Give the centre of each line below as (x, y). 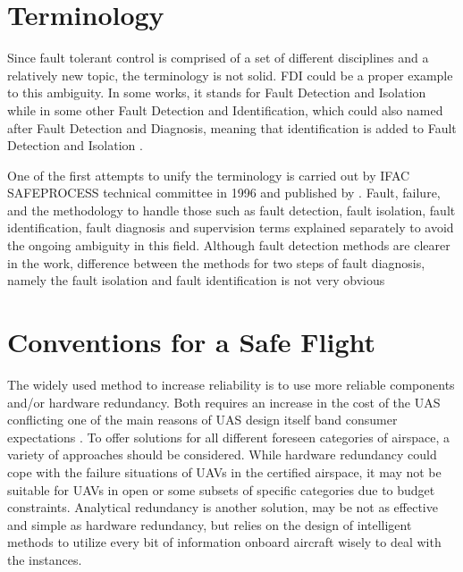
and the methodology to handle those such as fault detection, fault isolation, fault (231, 210)
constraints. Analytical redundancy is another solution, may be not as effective (223, 507)
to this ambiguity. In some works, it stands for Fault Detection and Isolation (217, 93)
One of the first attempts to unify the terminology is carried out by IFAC (209, 175)
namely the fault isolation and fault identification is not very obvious (196, 280)
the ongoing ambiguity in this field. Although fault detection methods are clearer (229, 245)
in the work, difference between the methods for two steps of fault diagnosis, (216, 262)
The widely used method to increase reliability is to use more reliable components (231, 384)
